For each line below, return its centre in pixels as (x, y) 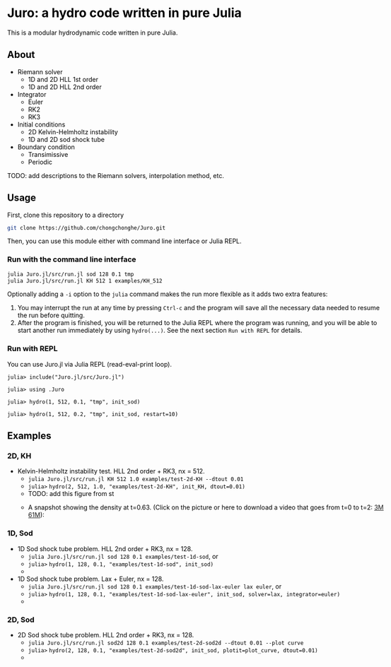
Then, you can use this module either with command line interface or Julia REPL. (125, 241)
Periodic (40, 162)
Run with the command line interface (72, 259)
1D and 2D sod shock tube (66, 139)
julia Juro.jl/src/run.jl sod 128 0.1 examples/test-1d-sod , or (123, 556)
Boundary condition (46, 147)
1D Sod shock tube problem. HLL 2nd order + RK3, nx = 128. (105, 548)
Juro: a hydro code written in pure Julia (125, 13)
